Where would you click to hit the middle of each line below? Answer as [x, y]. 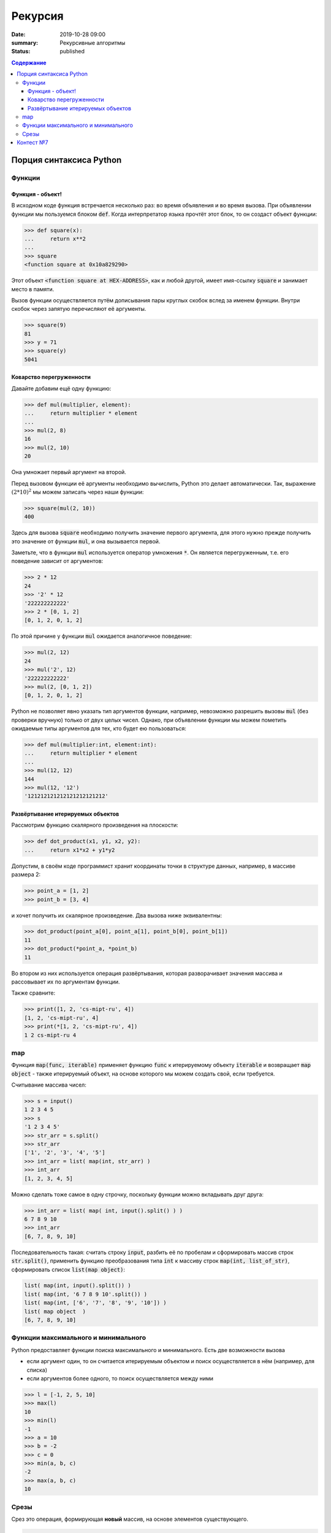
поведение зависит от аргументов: [57, 561]
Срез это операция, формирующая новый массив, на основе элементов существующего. [130, 1519]
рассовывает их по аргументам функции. [66, 982]
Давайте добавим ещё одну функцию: [61, 388]
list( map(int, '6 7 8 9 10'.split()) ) [86, 1294]
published [72, 52]
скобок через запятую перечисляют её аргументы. [79, 309]
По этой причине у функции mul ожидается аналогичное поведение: [102, 636]
